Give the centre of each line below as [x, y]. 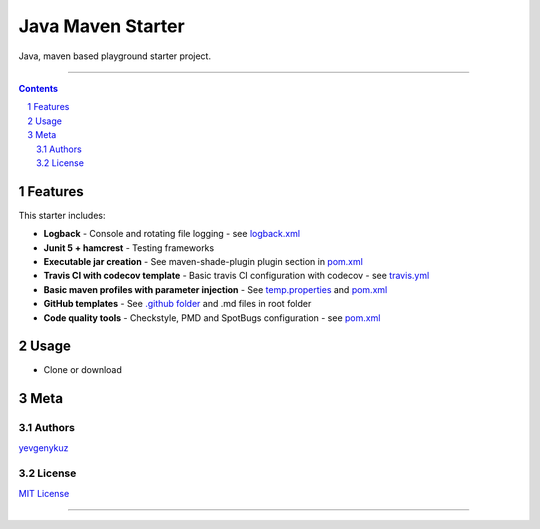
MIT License [44, 493]
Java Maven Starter [101, 26]
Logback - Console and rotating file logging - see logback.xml [171, 234]
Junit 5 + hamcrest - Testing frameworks [129, 247]
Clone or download [82, 370]
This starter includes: [62, 215]
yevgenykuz [43, 447]
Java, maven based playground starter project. [115, 56]
